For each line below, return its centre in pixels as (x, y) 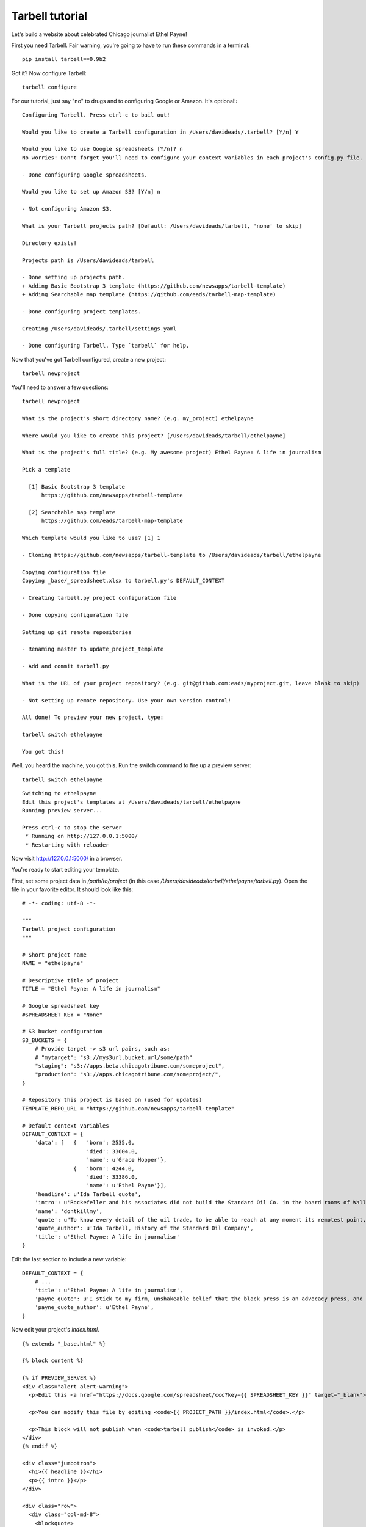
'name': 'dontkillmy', (69, 1211)
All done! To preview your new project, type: (93, 717)
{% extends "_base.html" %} (64, 1343)
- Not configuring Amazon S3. (67, 209)
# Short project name (54, 955)
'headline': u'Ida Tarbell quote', (88, 1194)
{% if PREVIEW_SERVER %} (59, 1378)
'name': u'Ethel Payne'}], (127, 1186)
